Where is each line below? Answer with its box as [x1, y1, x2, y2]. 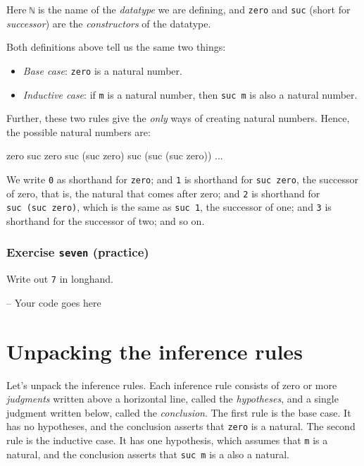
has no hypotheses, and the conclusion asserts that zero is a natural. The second [6, 419, 356, 434]
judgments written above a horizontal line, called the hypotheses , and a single [6, 391, 339, 406]
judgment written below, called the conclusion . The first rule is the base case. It [6, 405, 351, 419]
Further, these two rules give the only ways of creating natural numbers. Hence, [6, 111, 350, 125]
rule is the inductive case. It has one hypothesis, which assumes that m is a [6, 433, 328, 448]
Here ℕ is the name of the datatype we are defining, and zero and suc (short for [6, 2, 351, 16]
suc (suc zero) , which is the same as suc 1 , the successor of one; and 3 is [6, 200, 332, 214]
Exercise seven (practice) [6, 243, 149, 261]
